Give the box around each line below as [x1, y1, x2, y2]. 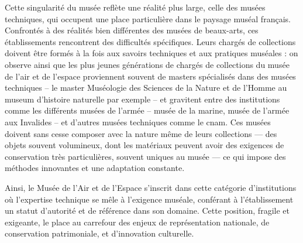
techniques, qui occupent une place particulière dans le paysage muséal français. [5, 12, 291, 25]
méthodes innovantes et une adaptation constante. [5, 162, 185, 174]
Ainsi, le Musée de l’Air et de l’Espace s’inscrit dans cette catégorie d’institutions [5, 181, 297, 193]
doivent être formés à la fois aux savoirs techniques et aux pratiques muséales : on [5, 47, 298, 59]
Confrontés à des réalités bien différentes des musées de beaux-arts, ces [5, 24, 259, 36]
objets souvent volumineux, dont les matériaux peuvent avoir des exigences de [5, 139, 284, 151]
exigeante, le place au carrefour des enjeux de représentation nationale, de [5, 215, 270, 228]
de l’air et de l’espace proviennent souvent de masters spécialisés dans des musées [5, 70, 296, 82]
